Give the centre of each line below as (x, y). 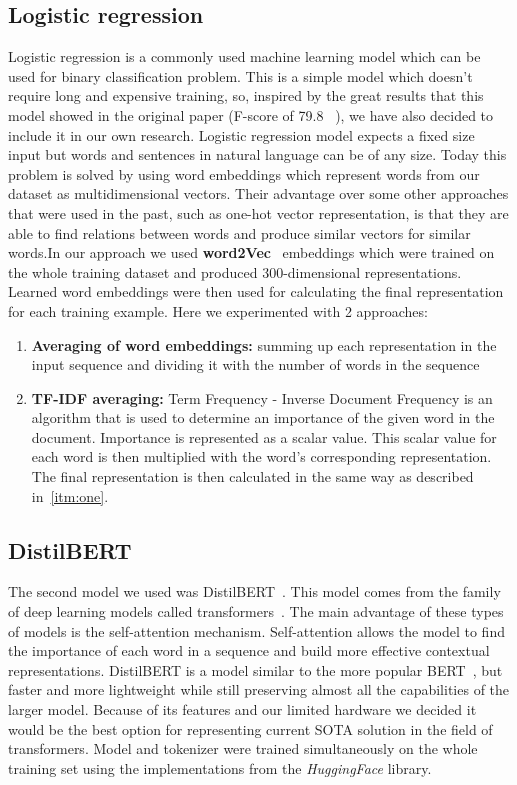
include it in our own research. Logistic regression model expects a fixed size (241, 134)
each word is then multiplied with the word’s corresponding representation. (261, 456)
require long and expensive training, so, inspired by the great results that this (246, 95)
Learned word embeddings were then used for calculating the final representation (256, 291)
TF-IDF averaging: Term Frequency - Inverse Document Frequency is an (262, 397)
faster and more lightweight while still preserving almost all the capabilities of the (259, 689)
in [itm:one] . (70, 495)
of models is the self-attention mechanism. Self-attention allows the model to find (256, 630)
